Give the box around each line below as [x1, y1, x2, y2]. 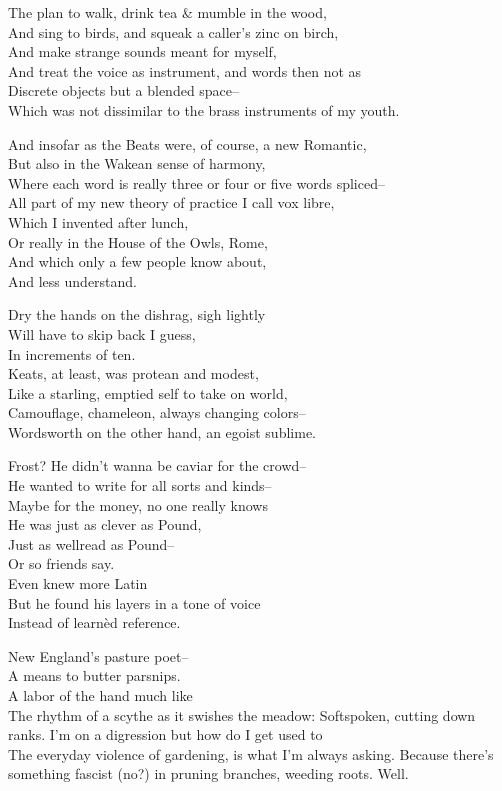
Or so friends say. [8, 553, 115, 574]
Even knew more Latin [8, 573, 148, 594]
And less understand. [8, 270, 138, 291]
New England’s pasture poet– [8, 645, 189, 666]
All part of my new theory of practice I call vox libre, [8, 192, 335, 213]
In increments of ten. [8, 343, 136, 364]
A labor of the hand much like [8, 685, 193, 705]
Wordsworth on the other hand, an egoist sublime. [8, 421, 316, 442]
